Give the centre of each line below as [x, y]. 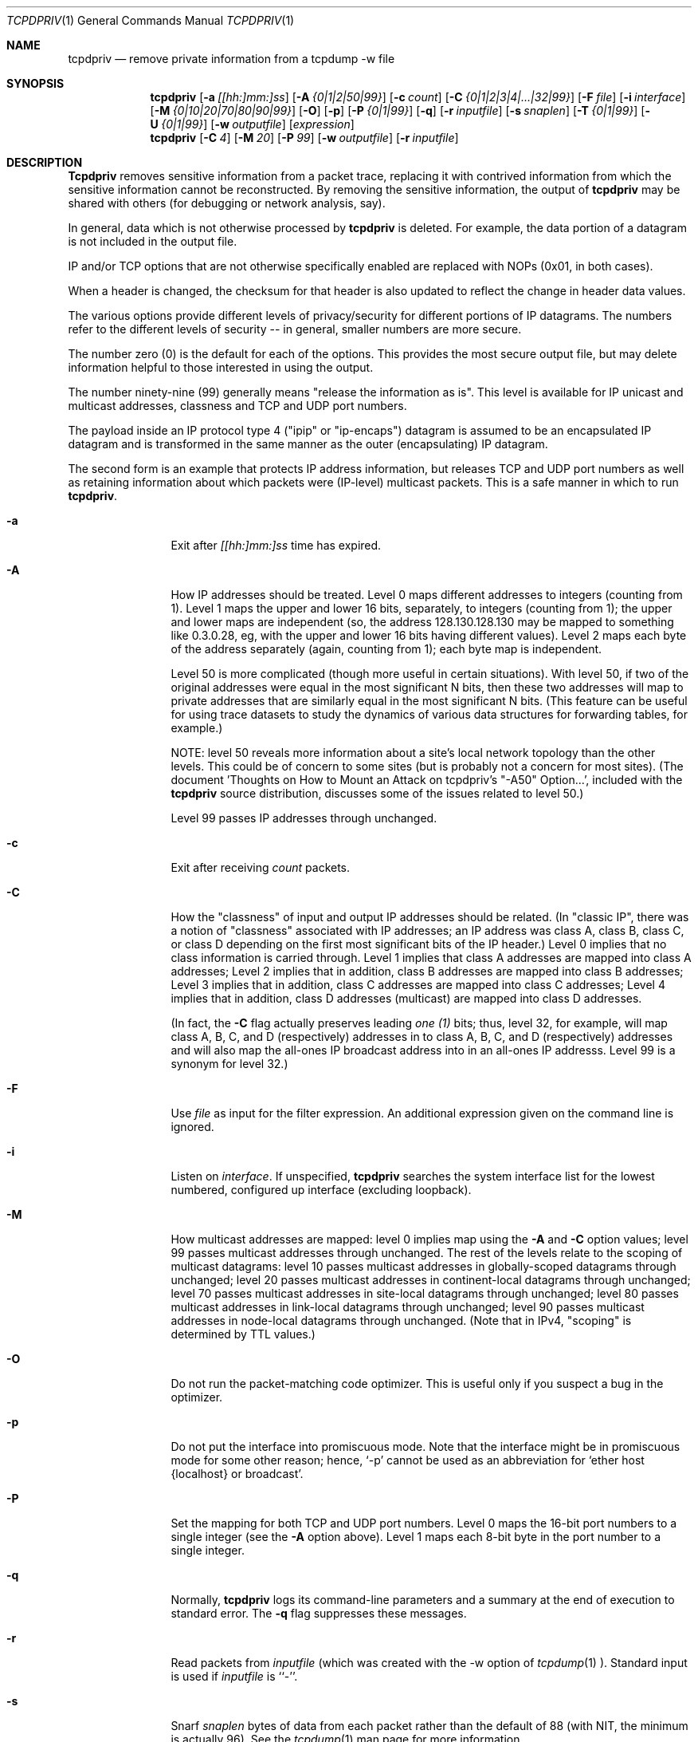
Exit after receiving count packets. [261, 867]
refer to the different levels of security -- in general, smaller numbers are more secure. [295, 329]
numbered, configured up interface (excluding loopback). [321, 1190]
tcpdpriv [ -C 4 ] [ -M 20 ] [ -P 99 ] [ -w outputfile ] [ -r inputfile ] [304, 138]
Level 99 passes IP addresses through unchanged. [304, 818]
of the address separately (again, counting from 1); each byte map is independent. [386, 649]
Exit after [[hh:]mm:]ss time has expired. [276, 545]
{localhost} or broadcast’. [237, 1474]
